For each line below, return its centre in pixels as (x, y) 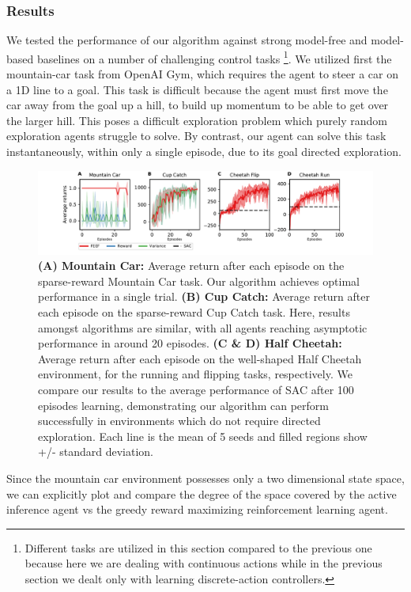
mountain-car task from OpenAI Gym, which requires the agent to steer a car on (202, 74)
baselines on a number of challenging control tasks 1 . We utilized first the (214, 57)
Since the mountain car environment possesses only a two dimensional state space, (205, 478)
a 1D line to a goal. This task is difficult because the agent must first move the (197, 89)
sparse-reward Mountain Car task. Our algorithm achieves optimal (199, 281)
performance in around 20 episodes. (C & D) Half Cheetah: (190, 343)
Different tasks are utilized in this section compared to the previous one (198, 547)
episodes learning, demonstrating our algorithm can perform (184, 405)
